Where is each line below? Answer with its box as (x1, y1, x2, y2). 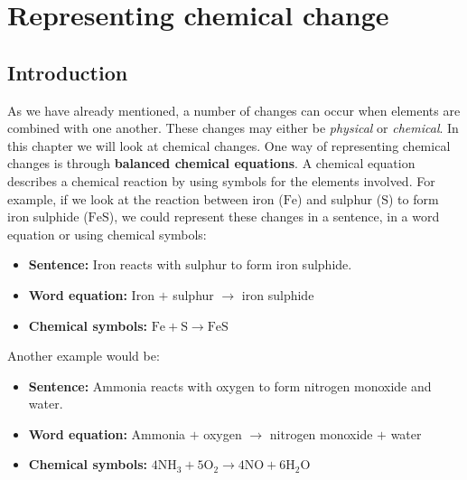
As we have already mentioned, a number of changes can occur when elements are (7, 100, 461, 119)
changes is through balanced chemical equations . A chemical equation (7, 154, 416, 173)
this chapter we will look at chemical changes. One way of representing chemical (7, 136, 451, 155)
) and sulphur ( (297, 189, 382, 208)
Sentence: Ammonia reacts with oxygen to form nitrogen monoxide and (28, 376, 432, 395)
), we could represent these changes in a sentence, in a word (108, 207, 440, 226)
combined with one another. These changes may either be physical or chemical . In (7, 118, 459, 137)
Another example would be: (7, 346, 160, 365)
